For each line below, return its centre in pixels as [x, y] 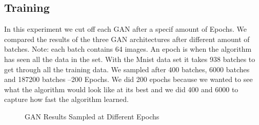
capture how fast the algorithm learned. [66, 99]
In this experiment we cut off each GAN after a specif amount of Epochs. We [126, 29]
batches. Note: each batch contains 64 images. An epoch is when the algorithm [128, 49]
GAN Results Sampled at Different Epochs [92, 116]
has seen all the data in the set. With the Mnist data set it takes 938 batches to [130, 59]
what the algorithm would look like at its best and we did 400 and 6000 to [121, 89]
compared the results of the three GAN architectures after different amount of [127, 39]
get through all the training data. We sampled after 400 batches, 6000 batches [127, 69]
